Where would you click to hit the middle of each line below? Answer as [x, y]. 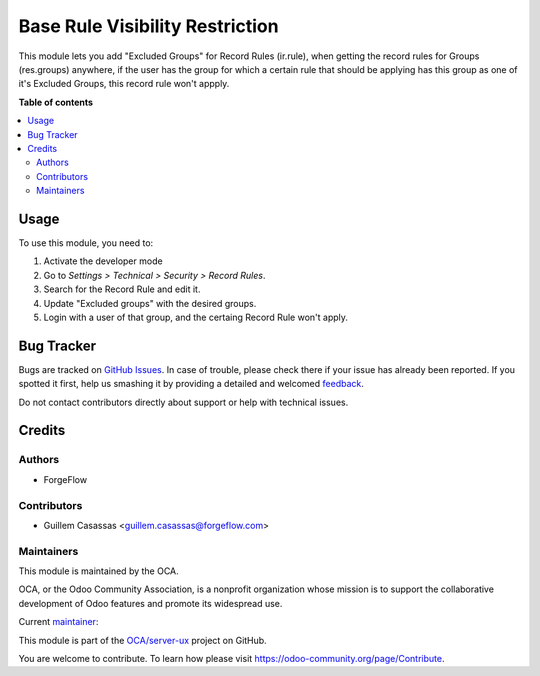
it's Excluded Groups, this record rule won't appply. [124, 84]
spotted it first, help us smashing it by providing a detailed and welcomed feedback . [191, 384]
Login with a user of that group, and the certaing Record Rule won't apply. [196, 317]
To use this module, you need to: [86, 242]
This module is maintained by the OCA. [98, 571]
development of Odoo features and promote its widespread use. [150, 603]
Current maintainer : [58, 622]
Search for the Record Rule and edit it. [122, 289]
